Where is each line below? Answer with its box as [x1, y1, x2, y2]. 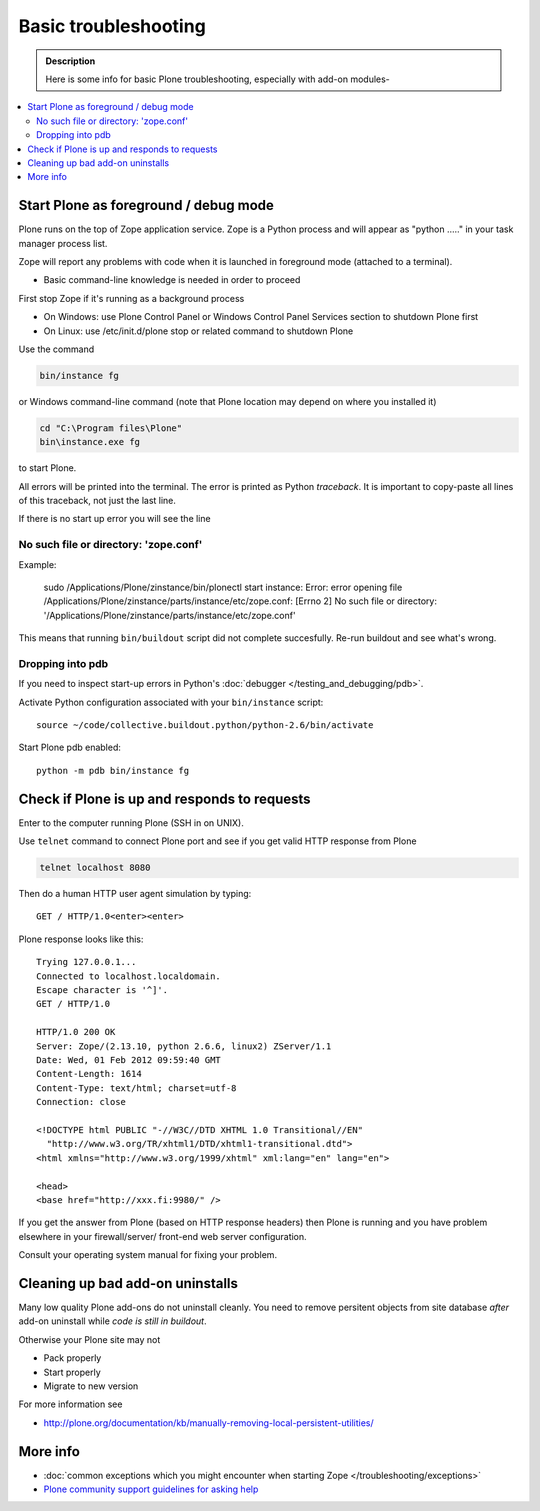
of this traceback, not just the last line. [18, 495, 177, 507]
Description [45, 55, 96, 67]
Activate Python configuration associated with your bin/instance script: [18, 696, 324, 708]
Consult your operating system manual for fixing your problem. [18, 1249, 278, 1261]
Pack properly [43, 1352, 102, 1364]
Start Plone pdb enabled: [18, 741, 122, 754]
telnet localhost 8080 [39, 862, 151, 874]
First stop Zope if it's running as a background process [18, 292, 245, 304]
